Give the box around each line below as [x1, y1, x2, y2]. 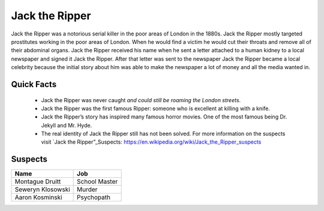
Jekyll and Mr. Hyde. [41, 121, 92, 129]
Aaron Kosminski [14, 193, 62, 201]
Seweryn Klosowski [14, 185, 70, 194]
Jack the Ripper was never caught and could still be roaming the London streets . [41, 96, 241, 103]
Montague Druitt [14, 177, 61, 186]
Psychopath [77, 193, 111, 201]
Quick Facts [11, 79, 57, 90]
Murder [77, 185, 98, 194]
